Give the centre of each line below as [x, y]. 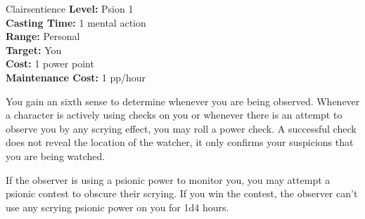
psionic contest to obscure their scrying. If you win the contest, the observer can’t [182, 193]
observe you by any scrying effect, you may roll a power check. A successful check [181, 128]
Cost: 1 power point [50, 64]
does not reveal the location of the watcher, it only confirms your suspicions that [180, 142]
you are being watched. [56, 155]
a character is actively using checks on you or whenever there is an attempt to [174, 115]
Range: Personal [43, 36]
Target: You [34, 49]
